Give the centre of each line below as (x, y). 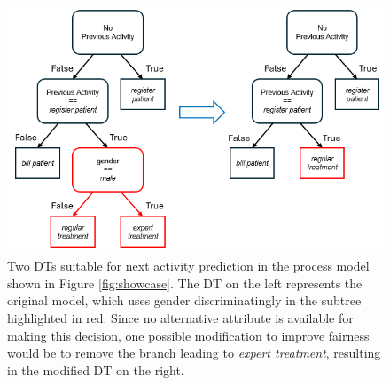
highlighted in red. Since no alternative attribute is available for (180, 318)
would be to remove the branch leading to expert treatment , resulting (194, 353)
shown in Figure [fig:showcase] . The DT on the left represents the (185, 283)
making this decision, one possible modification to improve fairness (188, 335)
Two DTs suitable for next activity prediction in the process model (188, 266)
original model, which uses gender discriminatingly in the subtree (184, 300)
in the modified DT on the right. (96, 369)
